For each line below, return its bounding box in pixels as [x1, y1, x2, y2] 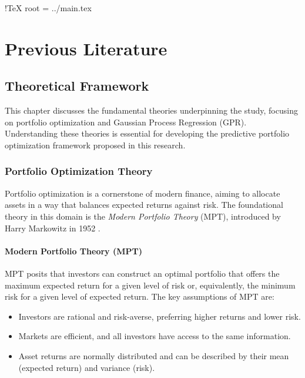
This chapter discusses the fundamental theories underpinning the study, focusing [5, 104, 298, 117]
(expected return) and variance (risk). [18, 361, 155, 373]
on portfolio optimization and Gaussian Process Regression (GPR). [5, 115, 247, 128]
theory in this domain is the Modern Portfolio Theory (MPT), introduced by [5, 210, 281, 222]
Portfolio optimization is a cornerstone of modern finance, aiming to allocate [5, 187, 280, 199]
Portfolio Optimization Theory [5, 164, 153, 178]
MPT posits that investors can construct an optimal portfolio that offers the [5, 267, 280, 279]
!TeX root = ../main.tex [5, 2, 92, 14]
